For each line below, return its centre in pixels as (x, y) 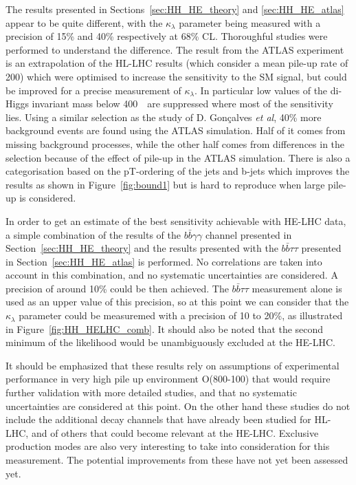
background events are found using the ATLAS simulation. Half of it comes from (176, 130)
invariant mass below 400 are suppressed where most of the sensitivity (182, 104)
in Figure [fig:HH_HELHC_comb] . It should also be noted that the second (165, 328)
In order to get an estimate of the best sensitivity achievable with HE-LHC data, (176, 220)
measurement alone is (297, 288)
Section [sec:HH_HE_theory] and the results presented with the (142, 248)
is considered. (48, 198)
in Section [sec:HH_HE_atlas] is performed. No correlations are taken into (164, 261)
